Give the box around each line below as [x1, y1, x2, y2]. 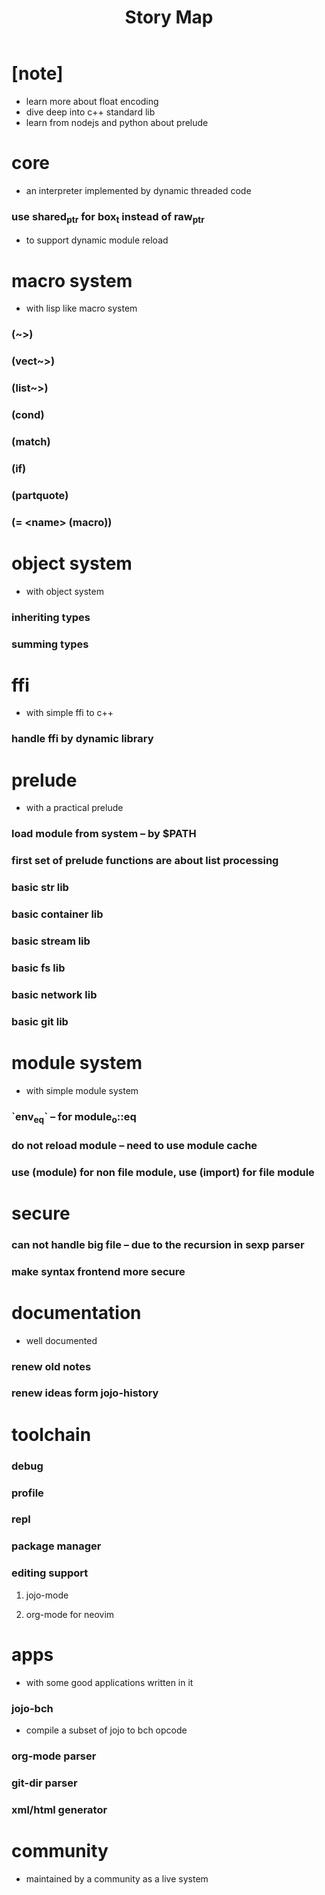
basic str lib [11, 881, 69, 895]
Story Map [124, 6, 214, 29]
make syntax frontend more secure [11, 1264, 186, 1278]
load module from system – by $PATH [11, 827, 197, 841]
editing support [11, 1566, 89, 1580]
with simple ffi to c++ [25, 707, 114, 719]
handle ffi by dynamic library [11, 732, 154, 746]
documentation [11, 1301, 142, 1324]
